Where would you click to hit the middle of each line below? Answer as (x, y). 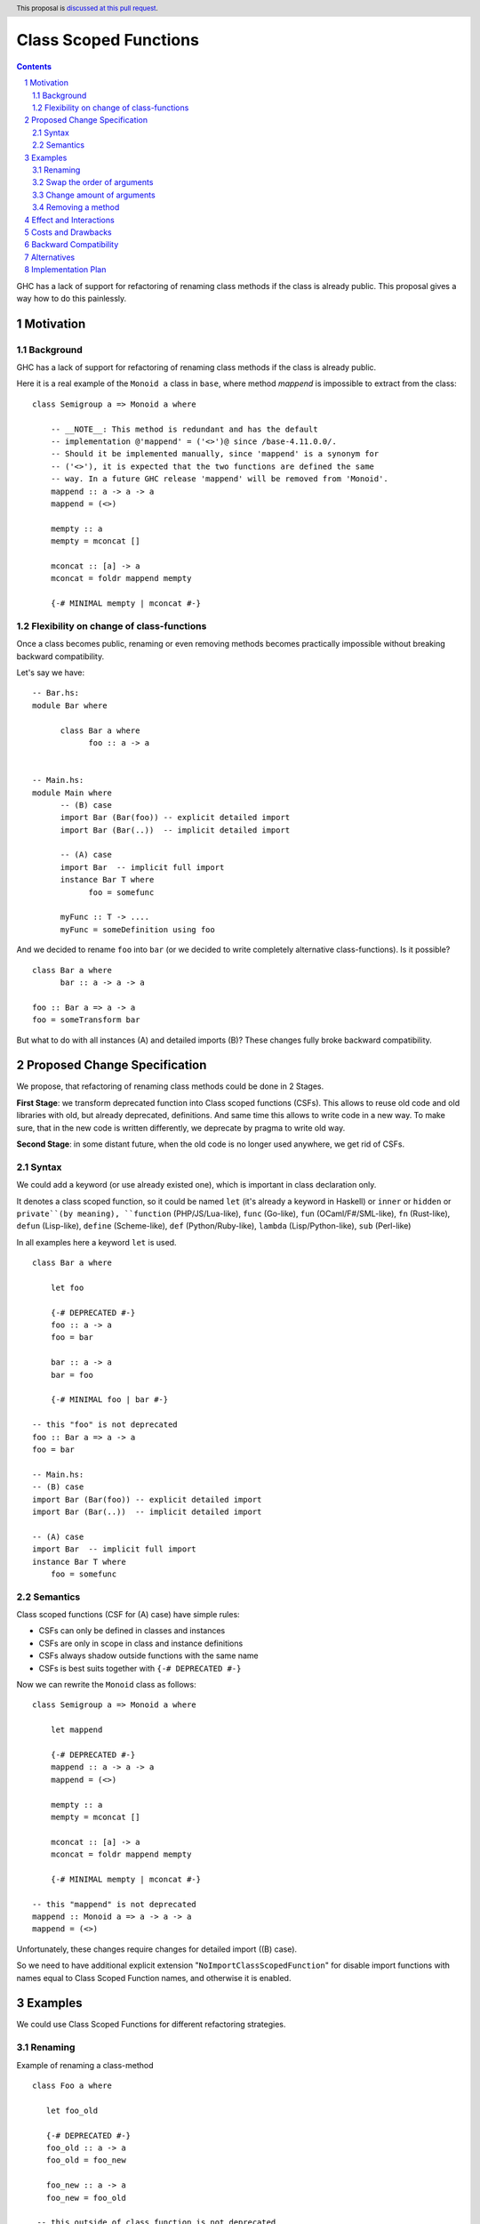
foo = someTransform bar (86, 1020)
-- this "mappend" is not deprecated (115, 1904)
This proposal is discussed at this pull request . (88, 8)
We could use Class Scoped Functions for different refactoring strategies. (151, 2025)
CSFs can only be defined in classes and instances (132, 1631)
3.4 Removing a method (76, 207)
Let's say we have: (51, 673)
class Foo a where (72, 2086)
